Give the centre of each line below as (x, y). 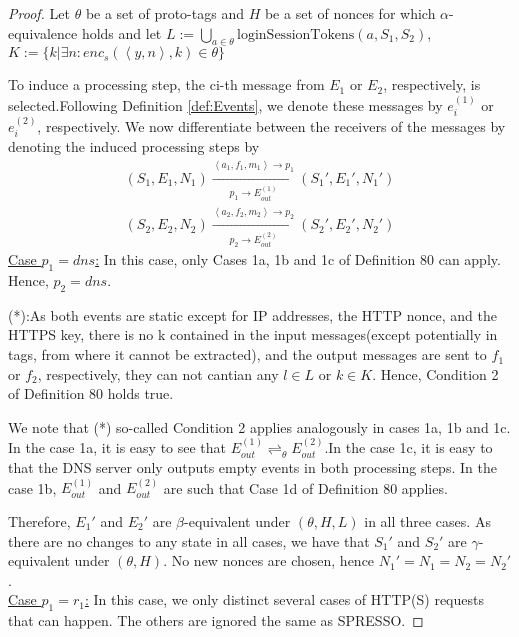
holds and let (121, 32)
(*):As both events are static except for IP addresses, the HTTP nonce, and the (252, 314)
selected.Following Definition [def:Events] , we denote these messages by (225, 104)
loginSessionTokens (296, 34)
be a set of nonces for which (350, 13)
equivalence (43, 32)
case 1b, (32, 487)
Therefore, (39, 521)
